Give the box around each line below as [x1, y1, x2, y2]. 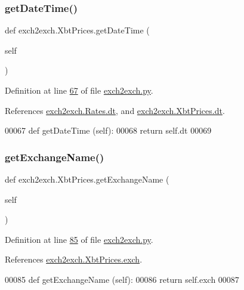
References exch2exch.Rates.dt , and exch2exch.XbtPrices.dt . [5, 104, 225, 116]
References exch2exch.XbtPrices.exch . [5, 253, 143, 266]
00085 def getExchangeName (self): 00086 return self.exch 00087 [5, 273, 239, 285]
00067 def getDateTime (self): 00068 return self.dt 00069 [5, 124, 212, 137]
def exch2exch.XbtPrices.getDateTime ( [5, 24, 150, 36]
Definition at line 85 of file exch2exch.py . [5, 233, 153, 245]
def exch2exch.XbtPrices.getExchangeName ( [5, 173, 169, 185]
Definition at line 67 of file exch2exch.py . [5, 84, 153, 96]
